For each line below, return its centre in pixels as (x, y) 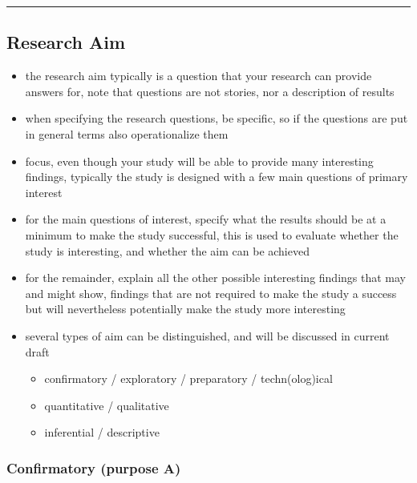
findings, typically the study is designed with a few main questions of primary (217, 177)
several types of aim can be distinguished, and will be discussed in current (207, 335)
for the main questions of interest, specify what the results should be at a (206, 219)
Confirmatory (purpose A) (94, 467)
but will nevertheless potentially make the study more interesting (185, 309)
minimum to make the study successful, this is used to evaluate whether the (212, 234)
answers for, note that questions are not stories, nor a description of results (210, 91)
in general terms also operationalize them (127, 133)
